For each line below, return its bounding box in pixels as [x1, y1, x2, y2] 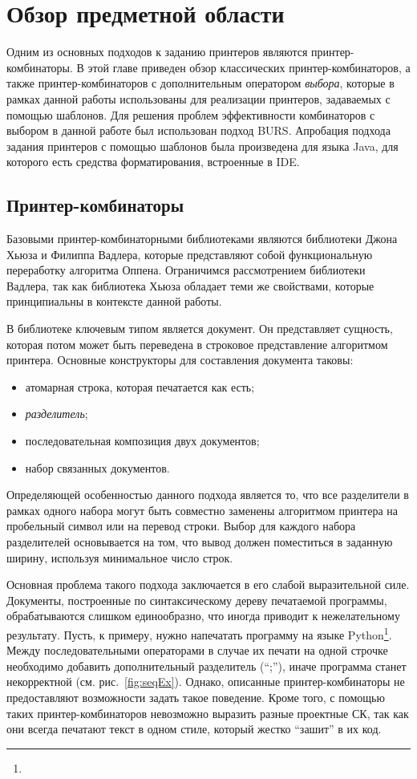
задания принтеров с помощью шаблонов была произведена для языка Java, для [6, 137, 399, 154]
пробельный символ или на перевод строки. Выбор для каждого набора [6, 517, 356, 534]
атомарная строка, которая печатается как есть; [25, 378, 255, 395]
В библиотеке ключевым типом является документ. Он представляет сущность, [6, 320, 393, 337]
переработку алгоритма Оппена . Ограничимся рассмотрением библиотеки [6, 262, 366, 278]
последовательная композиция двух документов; [25, 432, 260, 449]
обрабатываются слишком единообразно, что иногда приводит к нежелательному [6, 607, 400, 624]
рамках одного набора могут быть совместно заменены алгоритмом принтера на [6, 501, 398, 518]
